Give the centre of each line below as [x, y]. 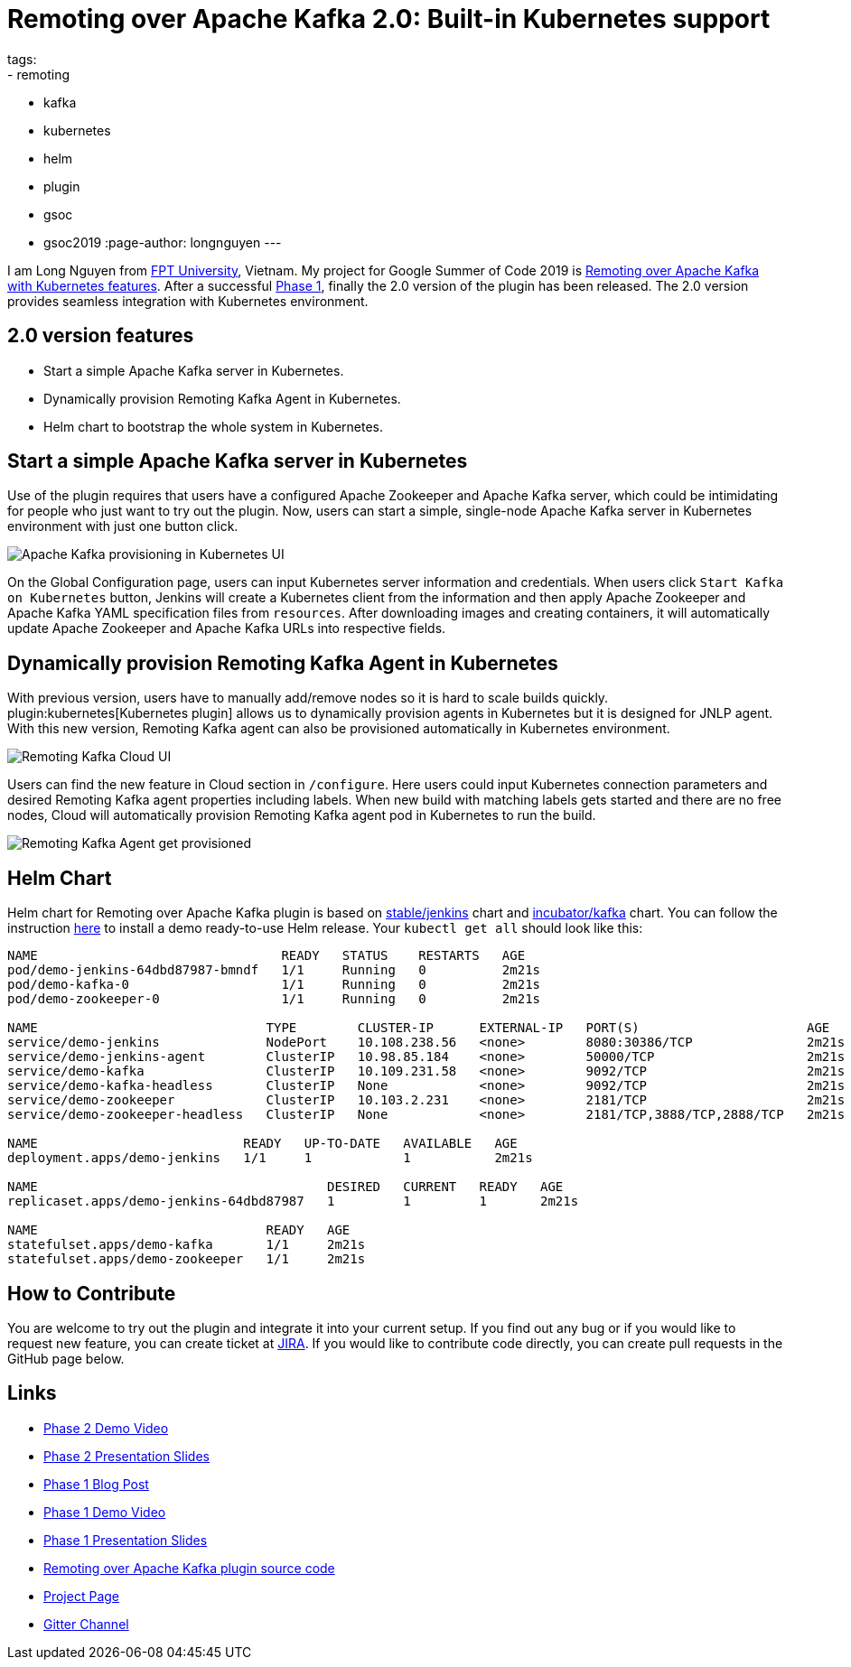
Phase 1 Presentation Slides [126, 1540]
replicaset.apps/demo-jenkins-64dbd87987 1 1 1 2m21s [293, 1201]
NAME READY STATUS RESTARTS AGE [267, 956]
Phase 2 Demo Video [106, 1428]
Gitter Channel [86, 1624]
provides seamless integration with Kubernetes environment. [188, 301]
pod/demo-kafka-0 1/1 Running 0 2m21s [274, 985]
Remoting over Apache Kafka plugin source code [189, 1568]
